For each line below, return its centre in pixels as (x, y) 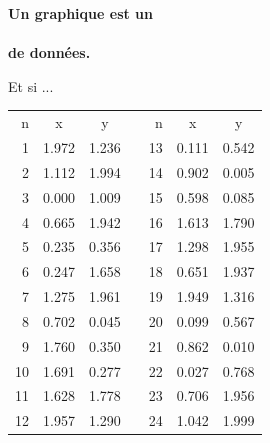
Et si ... (31, 85)
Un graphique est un (80, 13)
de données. (49, 52)
